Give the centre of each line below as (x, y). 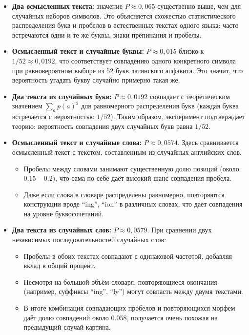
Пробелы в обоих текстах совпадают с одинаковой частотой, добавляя (128, 256)
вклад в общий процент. (60, 265)
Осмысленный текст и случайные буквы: (78, 51)
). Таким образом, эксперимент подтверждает (178, 116)
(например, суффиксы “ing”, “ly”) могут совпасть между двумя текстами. (133, 291)
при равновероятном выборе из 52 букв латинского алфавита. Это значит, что (127, 70)
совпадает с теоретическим (190, 96)
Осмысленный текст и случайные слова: (77, 142)
